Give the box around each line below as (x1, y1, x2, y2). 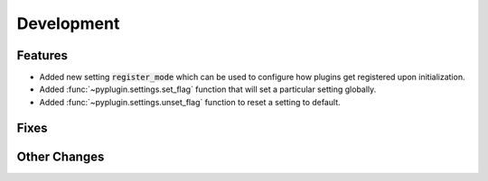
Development (16, 14, 120, 33)
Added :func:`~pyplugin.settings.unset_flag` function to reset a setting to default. (39, 96, 341, 107)
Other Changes (16, 149, 105, 164)
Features (16, 48, 68, 63)
